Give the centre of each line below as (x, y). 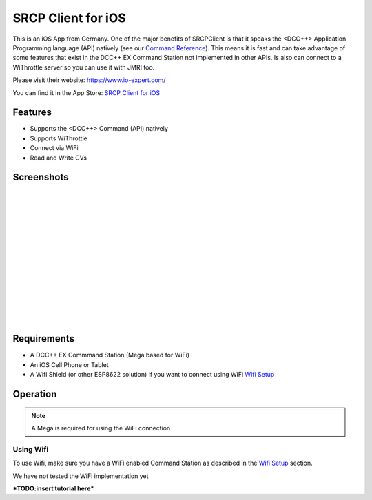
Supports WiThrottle (59, 138)
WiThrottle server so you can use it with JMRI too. (84, 67)
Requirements (44, 338)
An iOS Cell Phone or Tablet (70, 364)
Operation (35, 394)
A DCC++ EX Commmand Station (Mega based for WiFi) (110, 355)
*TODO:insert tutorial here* (53, 488)
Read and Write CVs (59, 158)
